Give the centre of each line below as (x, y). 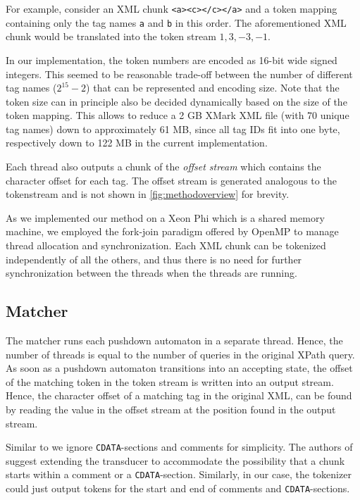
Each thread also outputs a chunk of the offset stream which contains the (163, 167)
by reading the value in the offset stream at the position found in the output (171, 409)
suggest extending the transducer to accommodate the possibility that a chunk (175, 460)
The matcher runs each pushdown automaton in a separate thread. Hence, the (174, 340)
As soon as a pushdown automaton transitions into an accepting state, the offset (179, 368)
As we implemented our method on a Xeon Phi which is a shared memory (165, 217)
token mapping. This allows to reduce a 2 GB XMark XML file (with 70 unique (178, 115)
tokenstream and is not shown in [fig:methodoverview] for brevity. (148, 194)
